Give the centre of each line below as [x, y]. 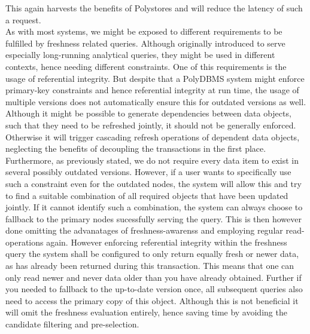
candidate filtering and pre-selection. [72, 324]
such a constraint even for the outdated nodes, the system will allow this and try [154, 183]
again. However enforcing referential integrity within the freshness [167, 242]
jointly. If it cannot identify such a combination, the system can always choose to [154, 207]
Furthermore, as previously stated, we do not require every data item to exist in [152, 160]
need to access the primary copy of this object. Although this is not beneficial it [152, 300]
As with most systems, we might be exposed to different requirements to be [144, 31]
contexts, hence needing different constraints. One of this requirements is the [146, 66]
